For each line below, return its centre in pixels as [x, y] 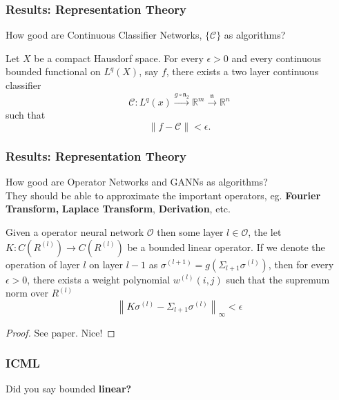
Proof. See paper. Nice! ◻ [60, 332]
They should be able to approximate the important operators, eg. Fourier [163, 195]
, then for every [301, 264]
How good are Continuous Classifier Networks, [104, 35]
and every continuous [277, 58]
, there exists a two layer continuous [242, 71]
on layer [106, 264]
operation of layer [43, 264]
